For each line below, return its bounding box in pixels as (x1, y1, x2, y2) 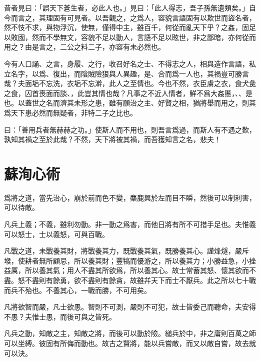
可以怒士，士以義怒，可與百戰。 (4, 228, 109, 239)
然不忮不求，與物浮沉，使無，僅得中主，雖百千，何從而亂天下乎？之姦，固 (4, 22, 249, 32)
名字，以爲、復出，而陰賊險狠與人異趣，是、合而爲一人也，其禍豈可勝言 (10, 68, 249, 78)
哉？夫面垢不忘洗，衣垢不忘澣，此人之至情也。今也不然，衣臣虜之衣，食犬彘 (4, 78, 256, 88)
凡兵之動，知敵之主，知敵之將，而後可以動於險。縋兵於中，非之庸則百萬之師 (4, 328, 256, 338)
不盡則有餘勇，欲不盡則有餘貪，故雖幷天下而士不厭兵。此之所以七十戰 (24, 275, 256, 285)
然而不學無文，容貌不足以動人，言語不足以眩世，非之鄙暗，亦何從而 (31, 31, 256, 42)
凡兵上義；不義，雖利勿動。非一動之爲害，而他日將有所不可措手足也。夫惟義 (4, 219, 256, 229)
